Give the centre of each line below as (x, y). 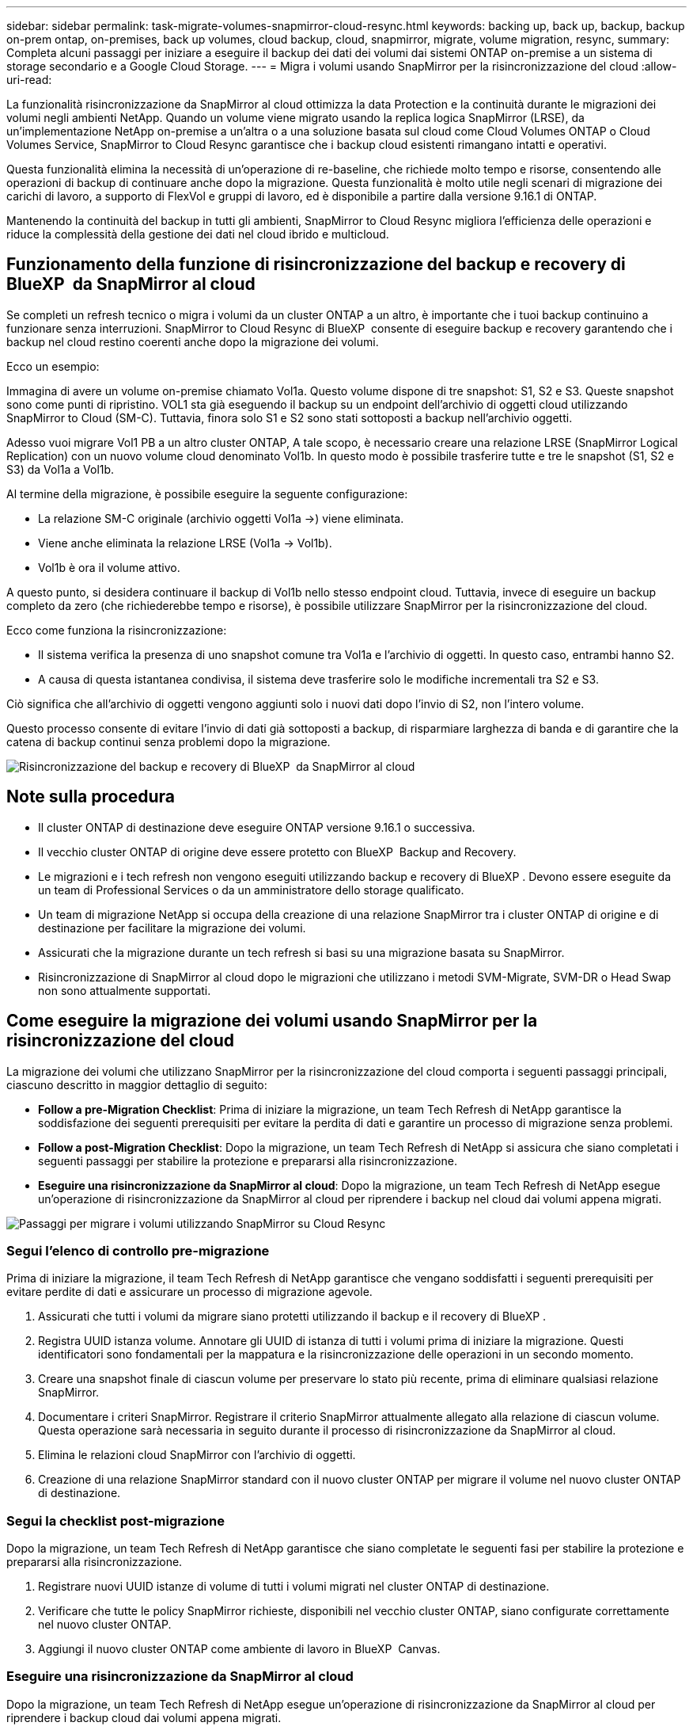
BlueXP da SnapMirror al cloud (131, 284)
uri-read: (29, 80)
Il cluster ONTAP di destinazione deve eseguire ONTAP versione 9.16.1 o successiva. (257, 827)
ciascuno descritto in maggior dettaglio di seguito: (137, 1084)
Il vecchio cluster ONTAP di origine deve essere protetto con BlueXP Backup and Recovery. (277, 852)
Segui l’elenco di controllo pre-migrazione (138, 1250)
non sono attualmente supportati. (125, 990)
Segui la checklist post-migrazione (116, 1520)
